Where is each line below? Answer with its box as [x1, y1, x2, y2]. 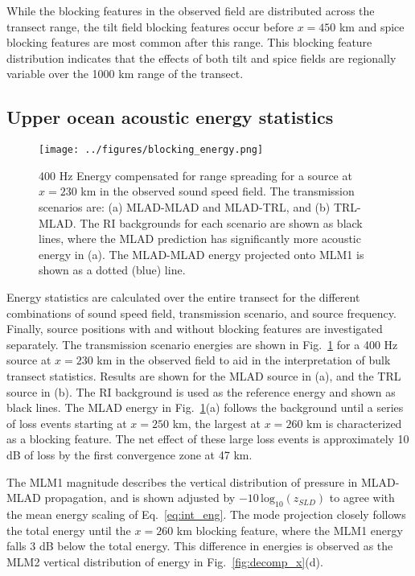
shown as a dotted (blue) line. [39, 261, 186, 278]
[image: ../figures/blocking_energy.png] [39, 144, 264, 156]
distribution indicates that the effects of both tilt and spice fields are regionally [6, 49, 397, 66]
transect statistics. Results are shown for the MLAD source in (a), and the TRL [6, 367, 401, 384]
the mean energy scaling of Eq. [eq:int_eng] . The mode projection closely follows [6, 505, 406, 522]
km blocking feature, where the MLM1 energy [176, 521, 403, 538]
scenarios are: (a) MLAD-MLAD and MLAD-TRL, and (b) [39, 199, 331, 216]
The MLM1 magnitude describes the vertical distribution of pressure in [6, 473, 358, 490]
